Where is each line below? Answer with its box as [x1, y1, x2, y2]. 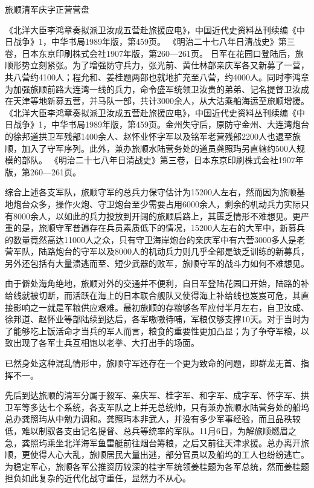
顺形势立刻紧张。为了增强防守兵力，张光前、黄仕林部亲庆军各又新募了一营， [5, 59, 309, 71]
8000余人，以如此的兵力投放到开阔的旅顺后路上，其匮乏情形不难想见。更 [13, 209, 301, 222]
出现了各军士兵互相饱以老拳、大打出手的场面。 [13, 336, 199, 349]
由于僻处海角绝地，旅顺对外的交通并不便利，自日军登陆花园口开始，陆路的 [5, 277, 301, 290]
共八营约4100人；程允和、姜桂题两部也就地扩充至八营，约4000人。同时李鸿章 [5, 70, 309, 83]
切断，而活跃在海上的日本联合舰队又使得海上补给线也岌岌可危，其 [38, 289, 301, 302]
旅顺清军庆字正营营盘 [5, 3, 89, 15]
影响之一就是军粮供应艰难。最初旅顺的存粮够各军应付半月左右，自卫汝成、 [13, 301, 309, 313]
